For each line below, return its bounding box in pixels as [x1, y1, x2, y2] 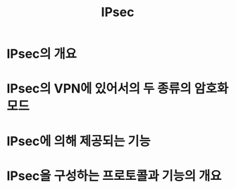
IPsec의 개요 [6, 46, 77, 62]
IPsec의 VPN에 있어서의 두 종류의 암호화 [6, 81, 229, 97]
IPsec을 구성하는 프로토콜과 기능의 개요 [6, 168, 222, 183]
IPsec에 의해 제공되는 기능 [6, 133, 151, 149]
